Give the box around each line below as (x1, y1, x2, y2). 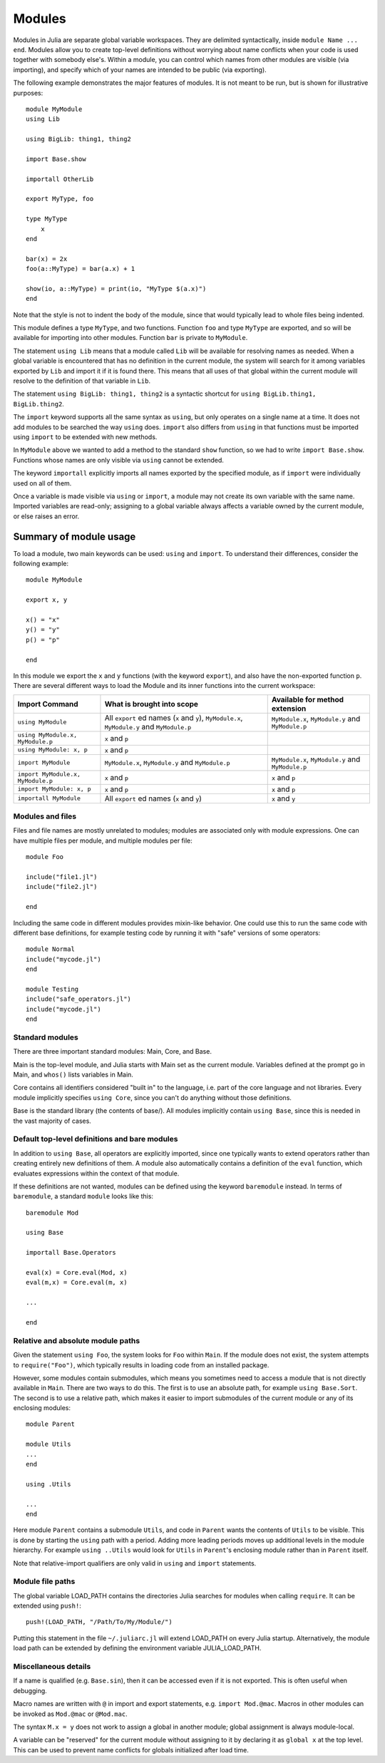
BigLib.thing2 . (13, 399, 64, 408)
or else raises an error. (13, 512, 80, 520)
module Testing (26, 985, 79, 993)
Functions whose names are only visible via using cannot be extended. (13, 456, 225, 464)
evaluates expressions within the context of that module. (13, 1169, 180, 1178)
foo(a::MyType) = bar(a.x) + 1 (26, 264, 135, 273)
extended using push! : (13, 1601, 81, 1610)
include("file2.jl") (26, 883, 98, 891)
